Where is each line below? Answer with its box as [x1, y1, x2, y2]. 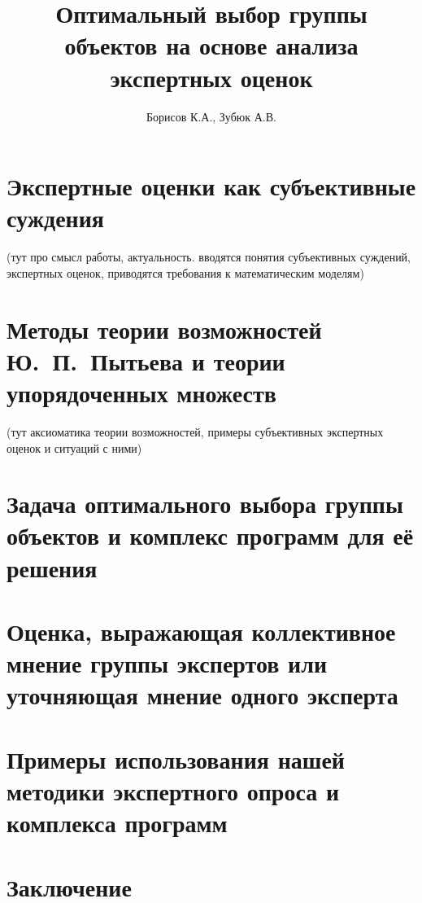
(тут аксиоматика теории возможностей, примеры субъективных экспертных [7, 423, 384, 440]
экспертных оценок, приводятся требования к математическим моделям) [7, 264, 364, 281]
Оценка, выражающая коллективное [7, 615, 396, 648]
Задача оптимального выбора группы [7, 487, 403, 520]
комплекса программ [7, 806, 228, 839]
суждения [7, 201, 104, 235]
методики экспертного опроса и [7, 774, 340, 807]
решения [7, 550, 98, 584]
